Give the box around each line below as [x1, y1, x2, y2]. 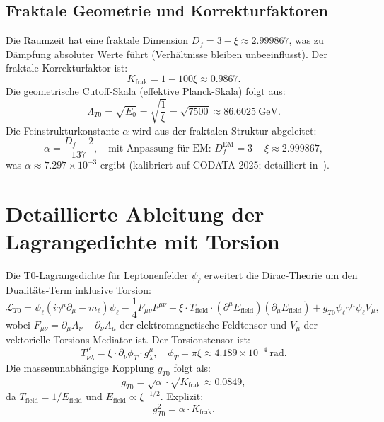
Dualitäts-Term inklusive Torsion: [6, 282, 151, 297]
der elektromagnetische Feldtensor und [120, 316, 287, 331]
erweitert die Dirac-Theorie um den [204, 268, 358, 283]
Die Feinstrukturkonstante [6, 122, 120, 137]
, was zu [289, 33, 324, 47]
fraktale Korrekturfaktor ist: [6, 60, 128, 75]
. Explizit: [160, 389, 204, 404]
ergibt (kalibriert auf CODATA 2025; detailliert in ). [100, 157, 330, 172]
